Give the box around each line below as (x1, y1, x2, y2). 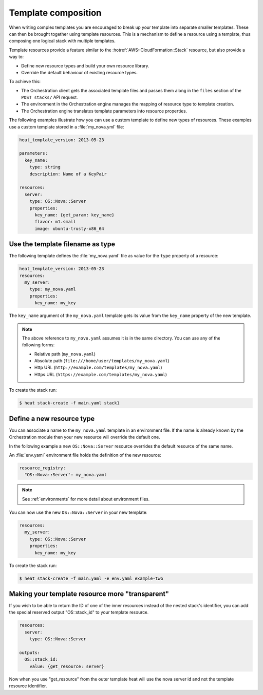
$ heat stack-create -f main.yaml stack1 (19, 400, 120, 406)
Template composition (9, 7, 102, 18)
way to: (9, 54, 24, 60)
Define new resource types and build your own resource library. (21, 63, 150, 68)
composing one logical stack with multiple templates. (9, 38, 116, 44)
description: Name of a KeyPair (29, 171, 107, 177)
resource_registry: (19, 465, 66, 471)
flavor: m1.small (35, 219, 76, 225)
